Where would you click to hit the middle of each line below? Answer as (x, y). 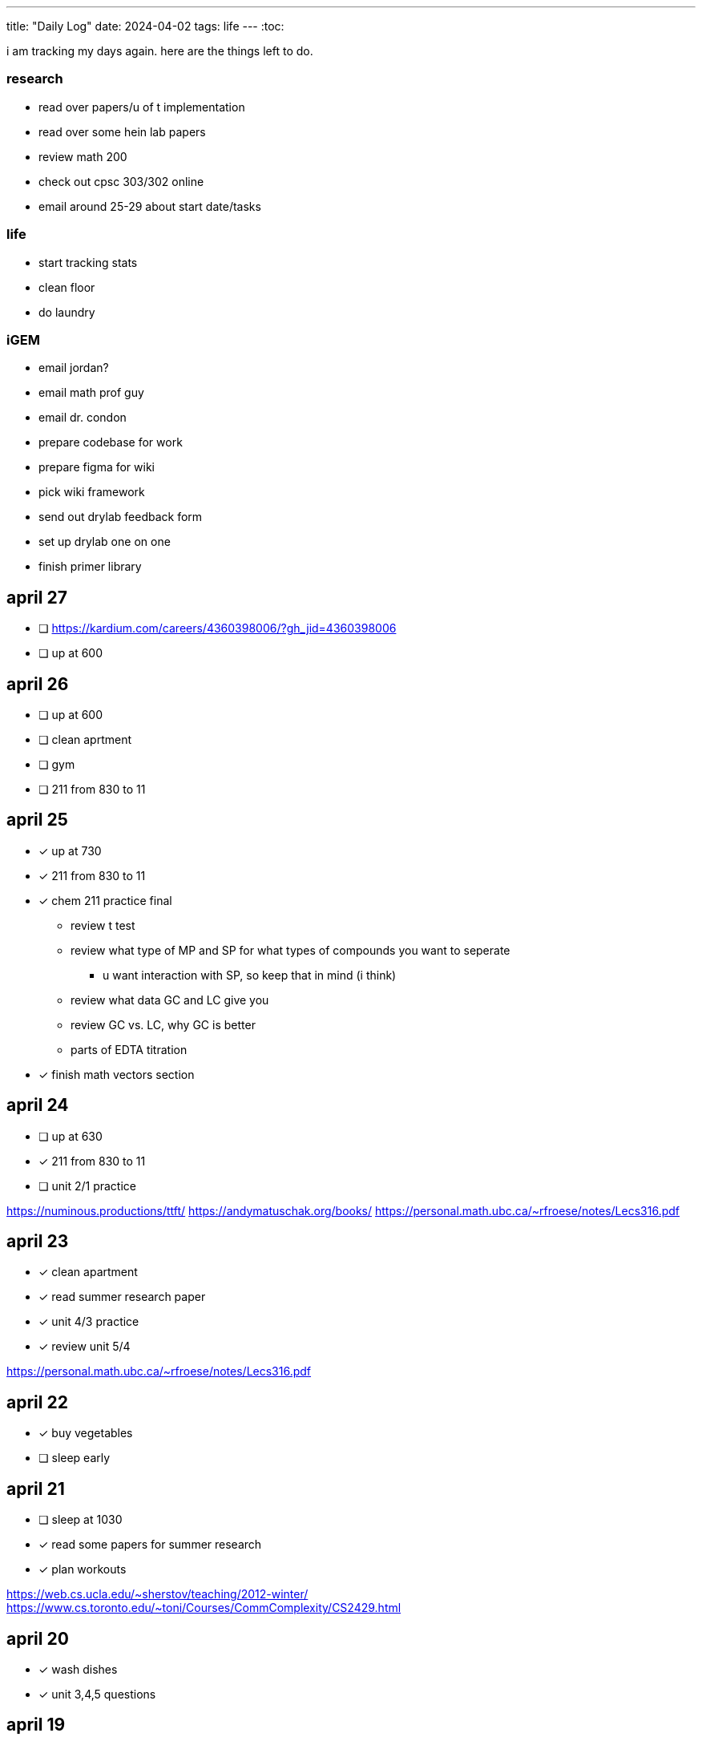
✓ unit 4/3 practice (89, 1322)
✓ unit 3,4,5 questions (97, 1694)
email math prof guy (91, 393)
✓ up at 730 (70, 850)
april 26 (38, 684)
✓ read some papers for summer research (150, 1545)
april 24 (38, 1105)
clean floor (67, 287)
